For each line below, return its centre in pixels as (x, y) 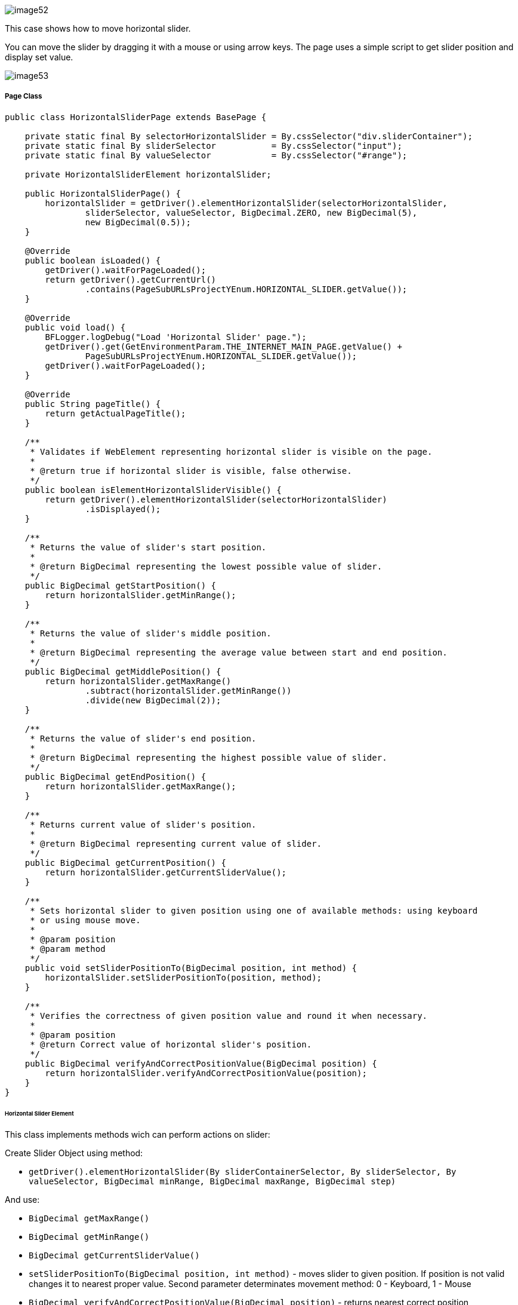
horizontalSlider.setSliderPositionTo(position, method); (184, 977)
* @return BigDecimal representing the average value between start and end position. (239, 652)
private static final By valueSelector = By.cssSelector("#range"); (216, 155)
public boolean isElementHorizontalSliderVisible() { (153, 490)
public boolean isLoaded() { (93, 260)
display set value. (39, 57)
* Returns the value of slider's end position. (143, 738)
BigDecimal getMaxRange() (89, 1219)
